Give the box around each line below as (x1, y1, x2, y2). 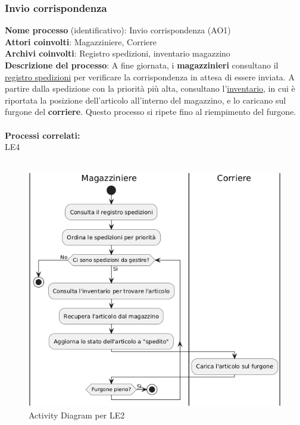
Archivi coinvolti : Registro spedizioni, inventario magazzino (5, 47, 230, 60)
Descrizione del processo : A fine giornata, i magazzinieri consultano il (5, 59, 279, 71)
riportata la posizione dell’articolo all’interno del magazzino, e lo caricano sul (5, 93, 286, 106)
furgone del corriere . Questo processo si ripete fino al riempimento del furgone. (5, 105, 296, 118)
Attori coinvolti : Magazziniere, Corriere (5, 35, 157, 48)
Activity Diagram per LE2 (29, 408, 125, 421)
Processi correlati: (5, 129, 80, 141)
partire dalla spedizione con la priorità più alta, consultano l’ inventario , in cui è (5, 82, 295, 95)
